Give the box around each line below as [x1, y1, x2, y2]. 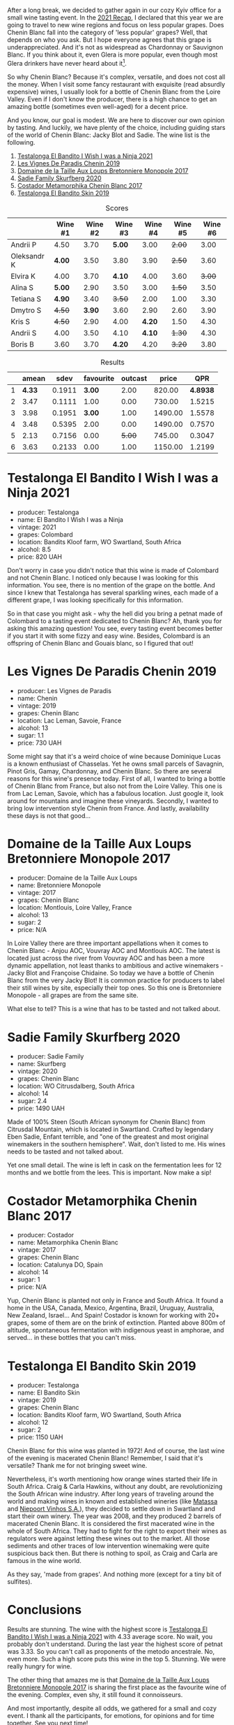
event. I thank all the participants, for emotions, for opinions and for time [7, 1712, 214, 1720]
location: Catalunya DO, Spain [17, 1260, 103, 1269]
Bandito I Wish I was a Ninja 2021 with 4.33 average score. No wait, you [7, 1633, 213, 1641]
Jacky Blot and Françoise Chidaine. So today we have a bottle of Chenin [7, 969, 214, 977]
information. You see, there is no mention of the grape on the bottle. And [7, 581, 216, 589]
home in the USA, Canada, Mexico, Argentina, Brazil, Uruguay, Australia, [7, 1304, 214, 1312]
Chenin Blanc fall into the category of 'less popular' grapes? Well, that [7, 28, 208, 36]
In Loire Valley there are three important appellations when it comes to [7, 939, 209, 947]
